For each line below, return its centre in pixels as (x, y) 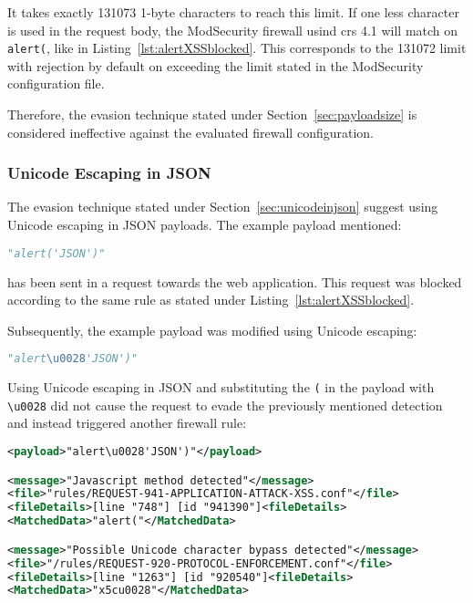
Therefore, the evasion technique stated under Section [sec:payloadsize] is (212, 114)
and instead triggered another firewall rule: (127, 423)
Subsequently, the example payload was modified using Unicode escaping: (212, 330)
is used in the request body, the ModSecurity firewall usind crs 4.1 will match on (233, 30)
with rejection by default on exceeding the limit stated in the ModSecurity (216, 65)
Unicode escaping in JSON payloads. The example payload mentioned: (205, 225)
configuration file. (56, 83)
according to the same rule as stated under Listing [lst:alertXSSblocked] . (211, 300)
